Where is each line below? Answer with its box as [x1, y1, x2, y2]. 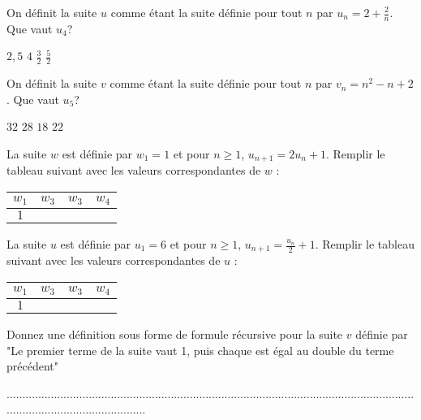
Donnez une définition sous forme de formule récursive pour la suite [6, 326, 343, 342]
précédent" [6, 357, 58, 375]
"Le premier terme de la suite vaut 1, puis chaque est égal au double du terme [6, 341, 394, 358]
